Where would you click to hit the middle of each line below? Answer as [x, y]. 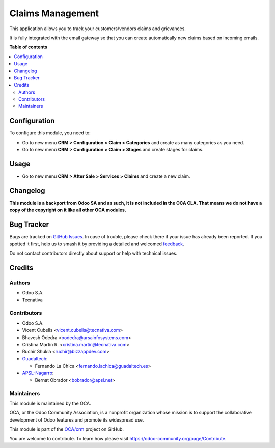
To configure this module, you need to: [50, 133]
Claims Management [54, 13]
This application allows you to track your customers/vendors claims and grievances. [98, 29]
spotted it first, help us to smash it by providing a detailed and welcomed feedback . [97, 244]
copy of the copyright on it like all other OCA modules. [68, 210]
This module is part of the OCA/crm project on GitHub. [67, 429]
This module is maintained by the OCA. [50, 403]
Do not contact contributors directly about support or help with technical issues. [93, 253]
